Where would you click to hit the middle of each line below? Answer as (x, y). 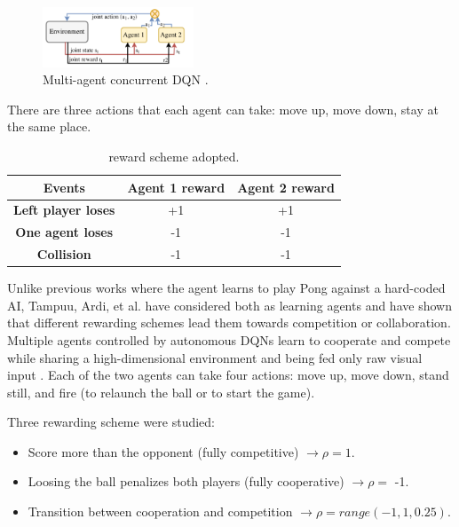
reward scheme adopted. (174, 156)
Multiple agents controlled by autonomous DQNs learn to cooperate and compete (229, 339)
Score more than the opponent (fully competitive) (163, 451)
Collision (64, 254)
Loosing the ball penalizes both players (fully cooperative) (186, 481)
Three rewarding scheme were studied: (111, 422)
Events (64, 187)
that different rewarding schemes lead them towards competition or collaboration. (229, 322)
